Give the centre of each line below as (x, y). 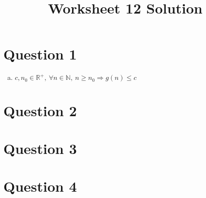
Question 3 (40, 148)
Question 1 (40, 54)
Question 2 (40, 110)
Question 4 (40, 186)
